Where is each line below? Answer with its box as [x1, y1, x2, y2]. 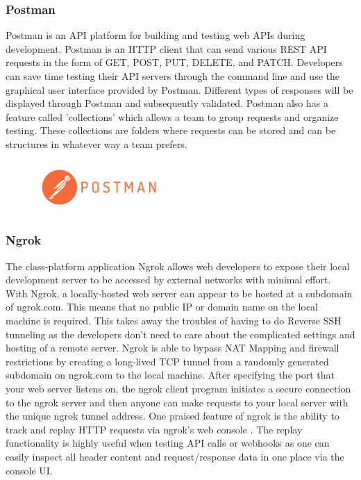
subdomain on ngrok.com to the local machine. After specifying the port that [6, 367, 335, 382]
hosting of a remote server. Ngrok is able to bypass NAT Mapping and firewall [6, 340, 339, 355]
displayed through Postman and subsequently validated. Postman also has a [6, 96, 328, 110]
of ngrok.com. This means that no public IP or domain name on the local [6, 299, 318, 314]
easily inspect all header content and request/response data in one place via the [6, 449, 344, 463]
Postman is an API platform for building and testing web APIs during [6, 28, 305, 42]
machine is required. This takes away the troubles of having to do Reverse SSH [6, 313, 342, 328]
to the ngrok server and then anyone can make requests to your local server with [6, 395, 349, 409]
